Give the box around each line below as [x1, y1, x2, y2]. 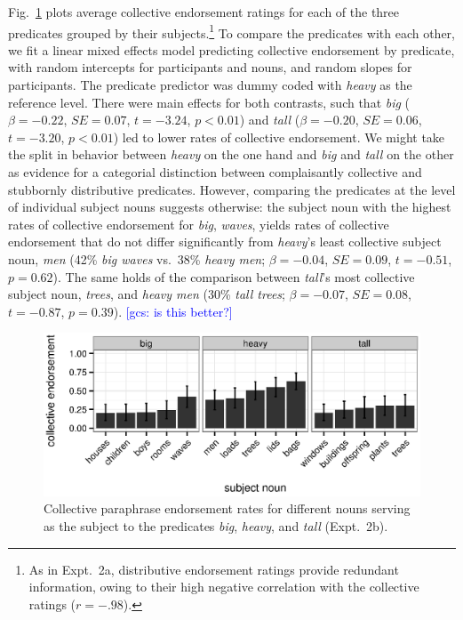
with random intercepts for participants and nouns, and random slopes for [8, 58, 412, 76]
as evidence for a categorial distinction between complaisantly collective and [8, 163, 422, 181]
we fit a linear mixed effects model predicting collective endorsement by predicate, [8, 40, 455, 59]
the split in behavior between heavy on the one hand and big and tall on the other [8, 145, 454, 164]
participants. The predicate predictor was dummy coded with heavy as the [8, 76, 412, 94]
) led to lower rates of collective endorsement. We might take [113, 127, 445, 146]
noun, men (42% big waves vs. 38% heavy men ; [8, 249, 266, 268]
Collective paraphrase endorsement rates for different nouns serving [44, 499, 411, 518]
